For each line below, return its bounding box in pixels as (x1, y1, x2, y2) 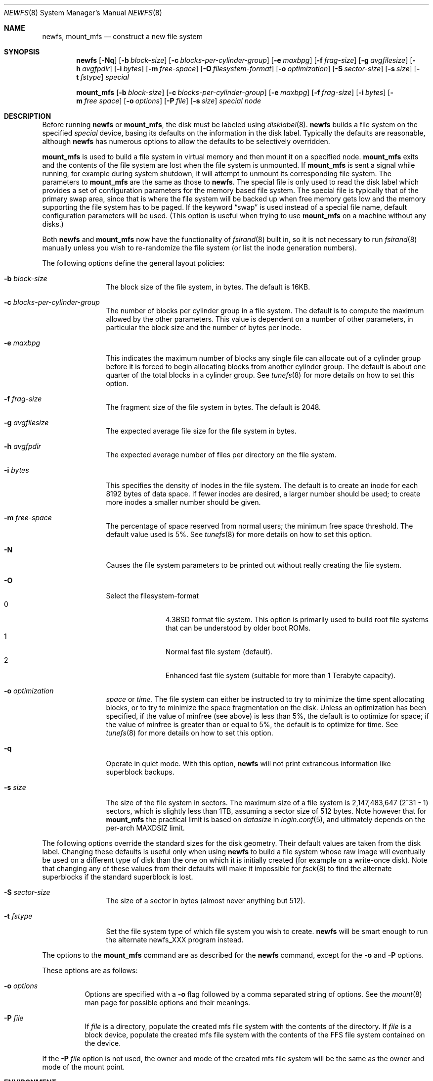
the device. (85, 1039, 121, 1047)
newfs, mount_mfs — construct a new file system (42, 32, 203, 41)
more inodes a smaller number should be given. (106, 498, 261, 506)
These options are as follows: (42, 966, 138, 975)
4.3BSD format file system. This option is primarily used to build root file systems (165, 615, 429, 624)
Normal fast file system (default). (165, 647, 273, 656)
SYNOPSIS (4, 48, 40, 56)
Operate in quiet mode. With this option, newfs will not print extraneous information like (106, 759, 391, 768)
